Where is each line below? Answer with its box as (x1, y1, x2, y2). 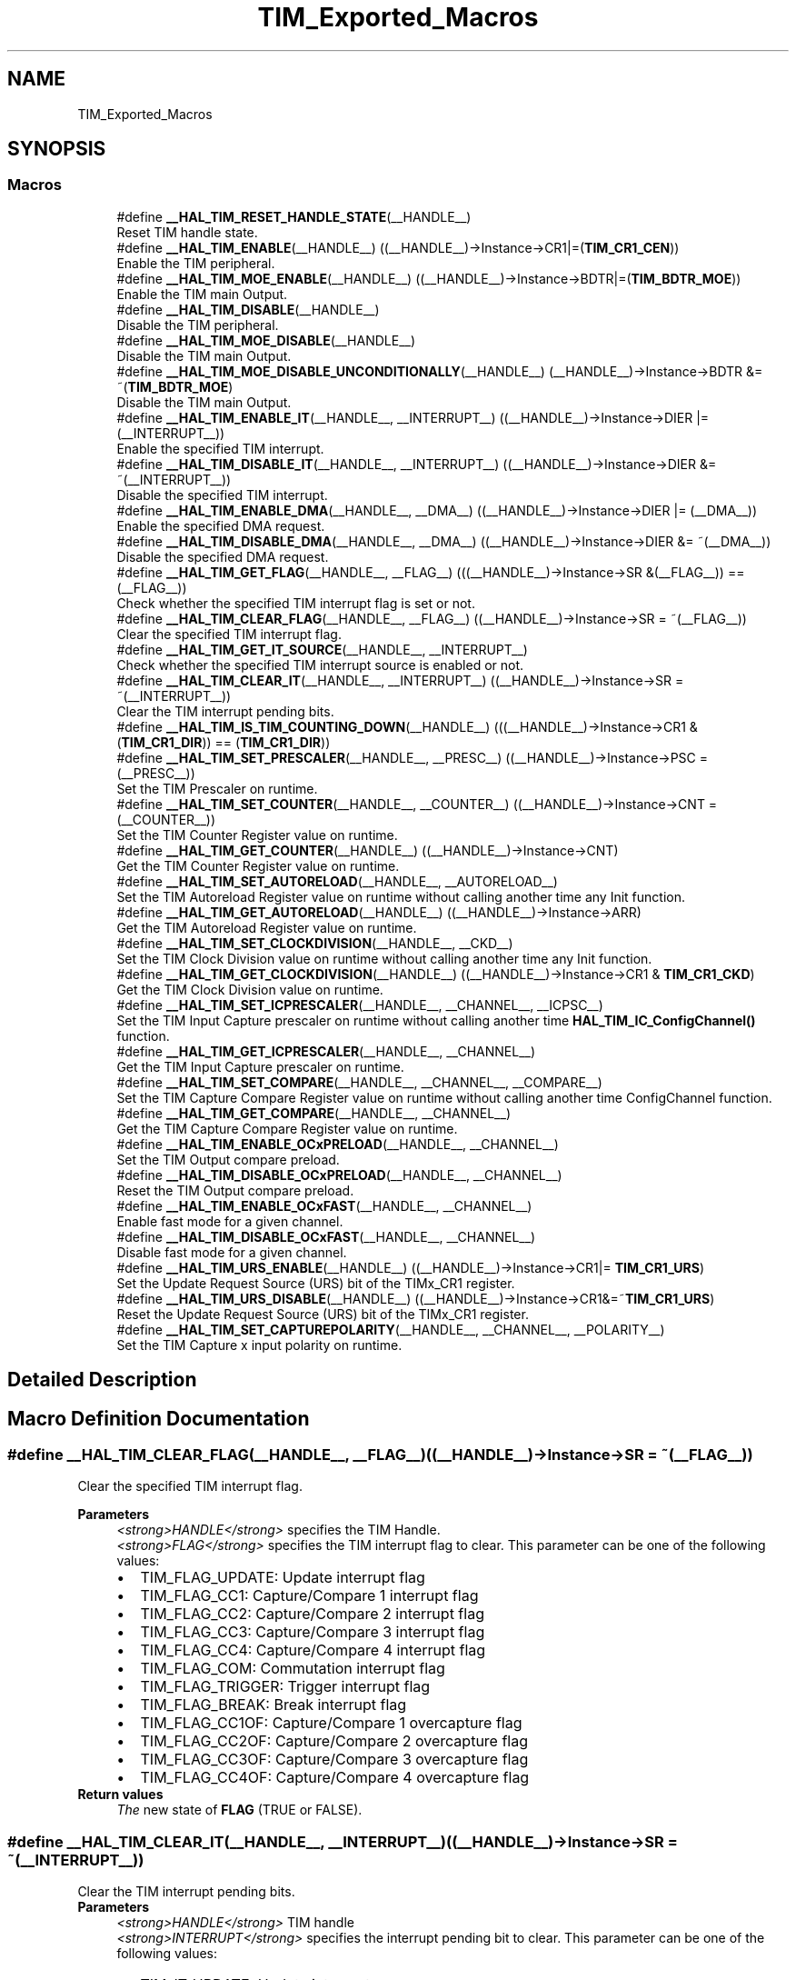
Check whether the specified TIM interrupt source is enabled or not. (116, 656, 524, 673)
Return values (77, 1786, 164, 1803)
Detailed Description (7, 1368, 197, 1392)
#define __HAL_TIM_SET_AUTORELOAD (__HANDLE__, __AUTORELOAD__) (116, 873, 558, 889)
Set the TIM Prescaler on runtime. (116, 780, 318, 796)
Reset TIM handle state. (116, 224, 258, 240)
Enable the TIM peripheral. (116, 255, 275, 271)
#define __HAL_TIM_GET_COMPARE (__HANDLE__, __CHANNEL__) (116, 1105, 511, 1121)
